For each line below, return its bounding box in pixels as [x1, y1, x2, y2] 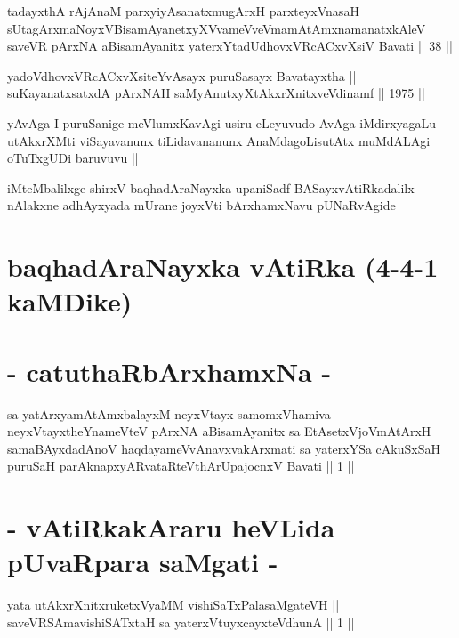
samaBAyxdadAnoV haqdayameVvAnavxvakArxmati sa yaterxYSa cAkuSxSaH [7, 439, 440, 457]
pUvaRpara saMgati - [7, 544, 278, 580]
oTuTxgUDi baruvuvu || [7, 149, 139, 167]
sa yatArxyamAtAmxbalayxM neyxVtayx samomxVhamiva [7, 404, 331, 423]
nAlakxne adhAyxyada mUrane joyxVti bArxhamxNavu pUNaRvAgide [7, 196, 396, 214]
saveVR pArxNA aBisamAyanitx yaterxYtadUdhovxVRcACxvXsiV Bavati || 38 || [7, 36, 453, 55]
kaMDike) [7, 283, 133, 319]
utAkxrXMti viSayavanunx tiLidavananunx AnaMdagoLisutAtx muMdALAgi [7, 131, 431, 149]
